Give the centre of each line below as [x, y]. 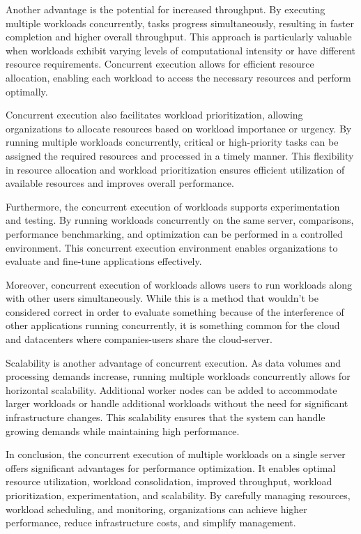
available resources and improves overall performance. [120, 183]
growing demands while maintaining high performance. [123, 430]
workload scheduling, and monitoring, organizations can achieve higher [156, 509]
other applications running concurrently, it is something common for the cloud [173, 325]
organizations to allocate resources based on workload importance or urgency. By [179, 128]
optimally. [27, 91]
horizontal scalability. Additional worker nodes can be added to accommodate [171, 389]
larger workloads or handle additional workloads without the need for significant [177, 403]
